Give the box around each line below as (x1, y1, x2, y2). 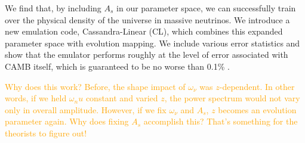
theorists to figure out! (5, 126, 87, 139)
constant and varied (85, 92, 158, 104)
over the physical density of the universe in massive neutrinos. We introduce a (5, 13, 290, 26)
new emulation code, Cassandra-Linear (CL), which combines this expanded (5, 25, 283, 38)
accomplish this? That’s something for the (143, 115, 298, 128)
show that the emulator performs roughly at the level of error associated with (5, 48, 288, 61)
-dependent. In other (219, 80, 295, 92)
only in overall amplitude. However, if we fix (5, 103, 167, 116)
